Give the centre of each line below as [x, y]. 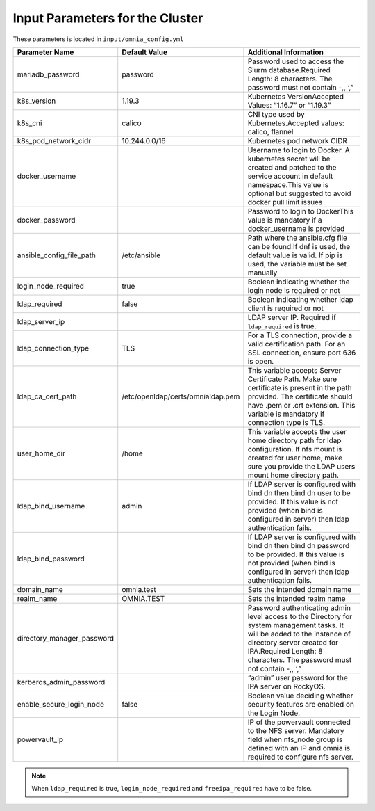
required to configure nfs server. [301, 757]
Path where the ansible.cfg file [297, 238]
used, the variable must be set [297, 264]
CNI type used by [276, 114]
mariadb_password [48, 74]
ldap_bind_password [51, 559]
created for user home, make [295, 458]
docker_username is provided [296, 228]
